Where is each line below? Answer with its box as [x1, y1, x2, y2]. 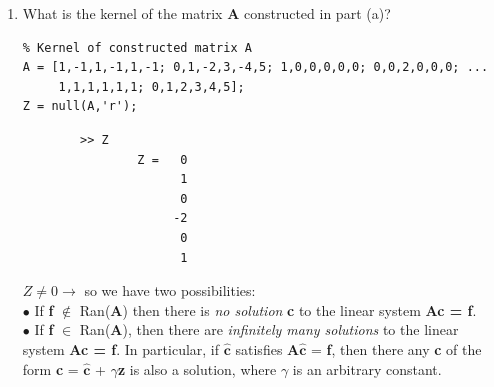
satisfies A [235, 338, 300, 359]
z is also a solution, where [117, 358, 277, 379]
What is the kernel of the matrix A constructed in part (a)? [22, 3, 391, 23]
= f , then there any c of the [311, 338, 482, 359]
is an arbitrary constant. [292, 358, 442, 379]
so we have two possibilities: [84, 280, 256, 301]
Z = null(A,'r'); [22, 99, 138, 114]
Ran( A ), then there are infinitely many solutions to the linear [79, 319, 459, 340]
